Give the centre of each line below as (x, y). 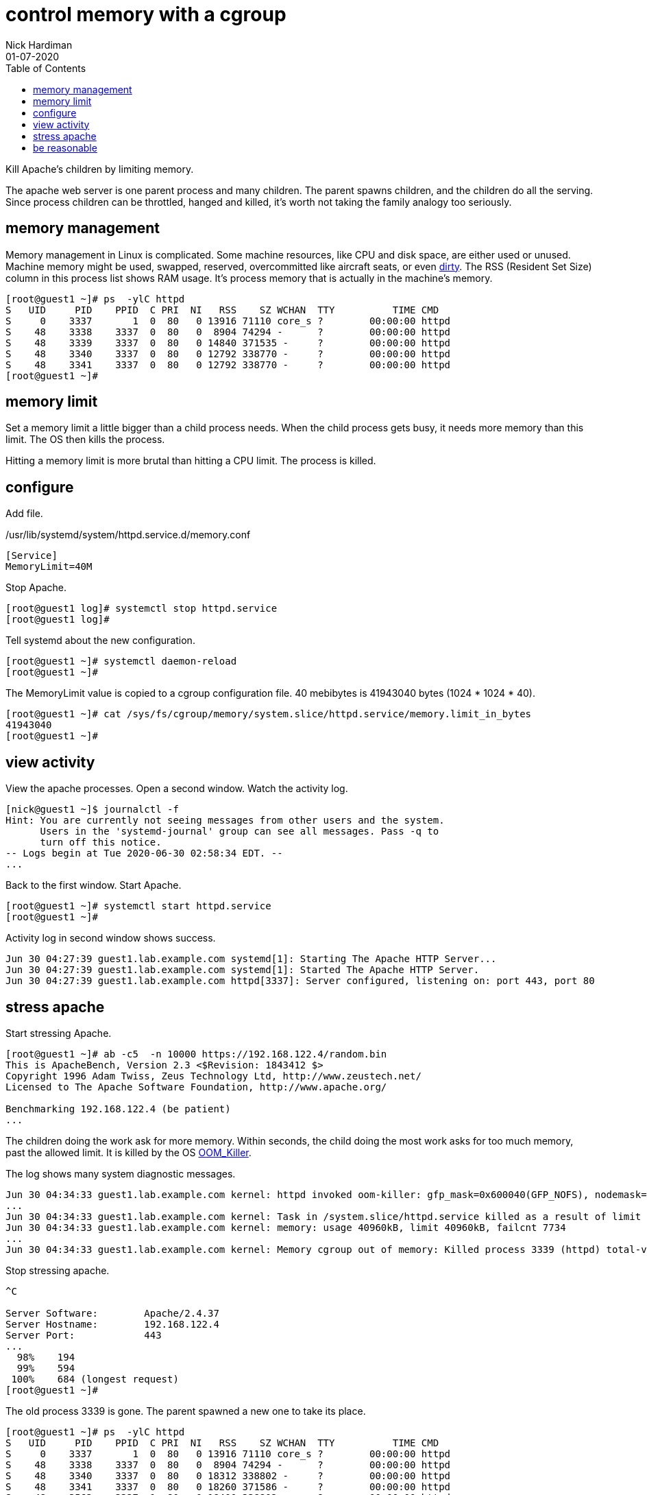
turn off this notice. (101, 842)
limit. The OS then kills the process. (85, 440)
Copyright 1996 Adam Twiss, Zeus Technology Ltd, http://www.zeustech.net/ (213, 1076)
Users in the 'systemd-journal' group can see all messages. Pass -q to (240, 832)
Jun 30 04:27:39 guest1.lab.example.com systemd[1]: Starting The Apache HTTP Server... (251, 959)
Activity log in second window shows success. (111, 938)
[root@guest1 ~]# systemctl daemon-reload (121, 661)
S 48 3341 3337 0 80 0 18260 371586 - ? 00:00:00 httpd (228, 1486)
